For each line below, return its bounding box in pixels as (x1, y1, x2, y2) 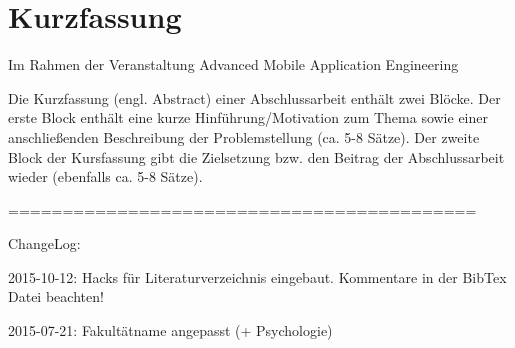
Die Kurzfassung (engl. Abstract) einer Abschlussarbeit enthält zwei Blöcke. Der (8, 87, 501, 108)
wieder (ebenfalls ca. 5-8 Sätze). (8, 166, 203, 187)
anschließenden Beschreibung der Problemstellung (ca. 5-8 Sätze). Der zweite (8, 126, 480, 147)
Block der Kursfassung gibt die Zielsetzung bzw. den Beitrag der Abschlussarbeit (8, 146, 505, 167)
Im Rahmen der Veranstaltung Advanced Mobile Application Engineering (8, 54, 459, 75)
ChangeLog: (8, 233, 81, 254)
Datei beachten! (8, 286, 104, 307)
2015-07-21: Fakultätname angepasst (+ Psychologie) (8, 320, 333, 341)
